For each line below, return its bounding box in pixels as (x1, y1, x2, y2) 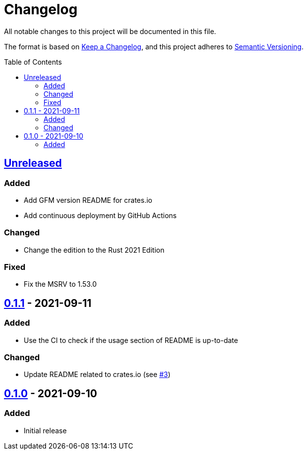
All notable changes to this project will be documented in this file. (4, 27, 217, 36)
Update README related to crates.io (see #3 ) (24, 370, 171, 379)
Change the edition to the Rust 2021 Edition (24, 245, 165, 254)
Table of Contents (4, 57, 62, 66)
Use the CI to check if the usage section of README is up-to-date (24, 336, 238, 344)
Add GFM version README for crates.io (24, 195, 152, 204)
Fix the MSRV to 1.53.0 (24, 280, 97, 289)
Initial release (24, 426, 67, 435)
